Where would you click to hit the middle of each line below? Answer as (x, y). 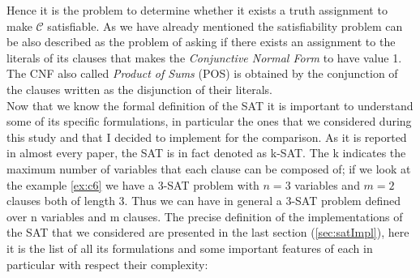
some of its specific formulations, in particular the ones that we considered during (209, 121)
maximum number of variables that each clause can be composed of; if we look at (209, 168)
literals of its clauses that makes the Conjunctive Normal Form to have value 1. (204, 57)
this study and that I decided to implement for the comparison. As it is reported (207, 137)
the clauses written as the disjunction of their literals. (139, 89)
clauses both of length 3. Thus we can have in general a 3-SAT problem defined (204, 201)
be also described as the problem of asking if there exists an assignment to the (201, 42)
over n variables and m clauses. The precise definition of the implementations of (205, 216)
